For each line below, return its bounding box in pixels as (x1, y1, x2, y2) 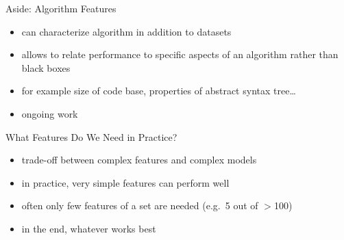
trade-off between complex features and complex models (21, 152, 257, 167)
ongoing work (21, 106, 78, 120)
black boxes (21, 60, 71, 75)
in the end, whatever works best (21, 221, 156, 235)
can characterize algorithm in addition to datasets (21, 24, 232, 38)
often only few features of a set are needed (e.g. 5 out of (21, 198, 258, 213)
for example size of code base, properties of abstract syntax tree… (21, 83, 296, 98)
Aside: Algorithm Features (5, 1, 116, 15)
